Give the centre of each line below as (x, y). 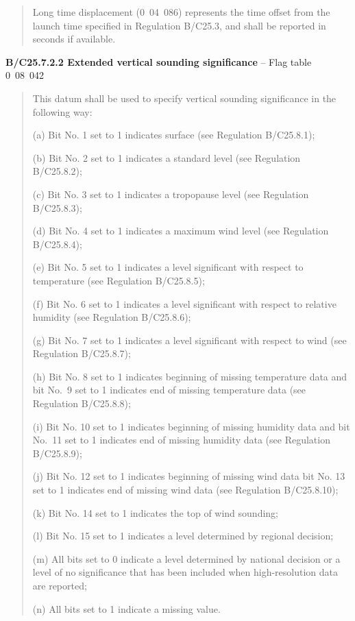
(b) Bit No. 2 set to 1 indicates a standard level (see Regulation (167, 157)
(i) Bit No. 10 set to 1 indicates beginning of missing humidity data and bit (191, 426)
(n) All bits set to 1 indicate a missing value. (126, 608)
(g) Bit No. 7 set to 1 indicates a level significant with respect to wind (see (189, 340)
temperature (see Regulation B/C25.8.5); (119, 280)
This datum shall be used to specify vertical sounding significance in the (184, 98)
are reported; (60, 585)
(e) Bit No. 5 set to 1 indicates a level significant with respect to (168, 267)
